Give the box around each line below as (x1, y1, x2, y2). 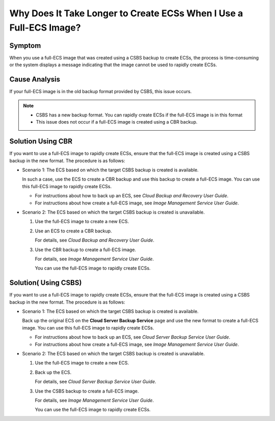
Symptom (9, 41, 41, 50)
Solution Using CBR (9, 137, 73, 146)
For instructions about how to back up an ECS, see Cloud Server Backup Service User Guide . (35, 334, 231, 340)
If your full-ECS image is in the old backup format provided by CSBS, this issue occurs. (9, 88, 192, 95)
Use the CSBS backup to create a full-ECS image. (35, 388, 140, 394)
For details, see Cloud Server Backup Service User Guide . (35, 379, 156, 385)
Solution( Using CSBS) (9, 279, 82, 287)
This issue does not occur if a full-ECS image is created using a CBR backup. (36, 119, 198, 125)
